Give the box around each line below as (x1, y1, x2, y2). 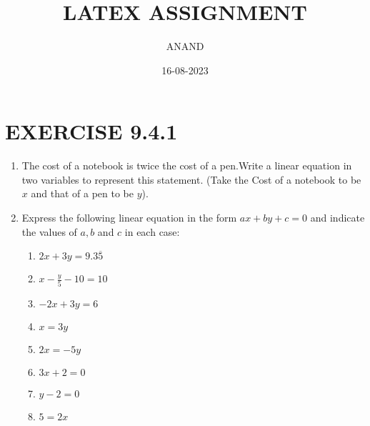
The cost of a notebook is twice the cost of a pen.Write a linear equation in (21, 158, 352, 173)
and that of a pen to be (31, 186, 134, 201)
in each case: (124, 224, 180, 239)
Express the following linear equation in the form (21, 210, 237, 225)
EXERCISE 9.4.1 (5, 117, 178, 146)
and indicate (310, 210, 365, 225)
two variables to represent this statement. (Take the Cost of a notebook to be (21, 172, 361, 187)
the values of (21, 224, 77, 239)
